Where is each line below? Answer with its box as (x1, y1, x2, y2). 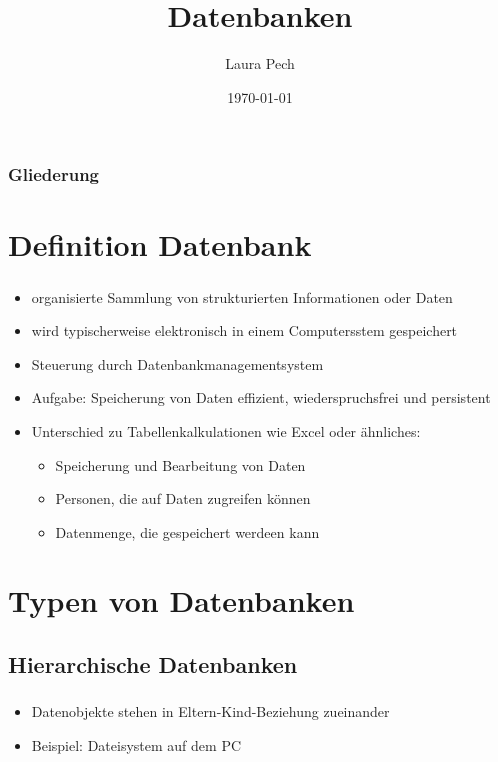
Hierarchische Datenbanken (8, 649, 298, 680)
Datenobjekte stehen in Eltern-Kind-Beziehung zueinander (31, 701, 390, 722)
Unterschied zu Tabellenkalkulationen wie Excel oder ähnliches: (31, 420, 421, 441)
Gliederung (8, 162, 99, 187)
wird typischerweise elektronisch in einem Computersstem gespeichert (31, 320, 458, 341)
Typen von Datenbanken (8, 580, 355, 621)
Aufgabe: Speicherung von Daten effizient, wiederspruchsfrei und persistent (31, 387, 491, 408)
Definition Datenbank (8, 224, 312, 265)
